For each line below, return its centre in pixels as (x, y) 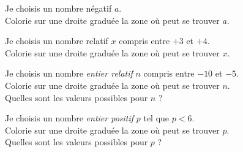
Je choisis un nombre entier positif (69, 118)
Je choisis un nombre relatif (57, 41)
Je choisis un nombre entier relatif (69, 73)
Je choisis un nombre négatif (58, 8)
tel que (156, 118)
